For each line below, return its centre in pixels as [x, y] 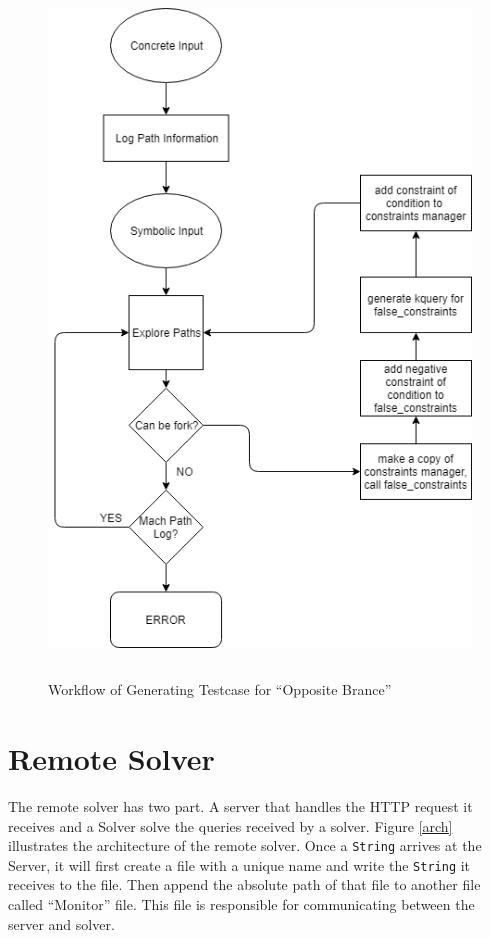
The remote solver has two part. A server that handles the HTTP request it [240, 805]
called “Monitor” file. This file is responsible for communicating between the [241, 904]
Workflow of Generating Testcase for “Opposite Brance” [220, 689]
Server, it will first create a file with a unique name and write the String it [239, 864]
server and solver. [61, 923]
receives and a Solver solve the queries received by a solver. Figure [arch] [230, 825]
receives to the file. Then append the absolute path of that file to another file [244, 884]
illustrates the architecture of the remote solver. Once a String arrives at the [245, 845]
